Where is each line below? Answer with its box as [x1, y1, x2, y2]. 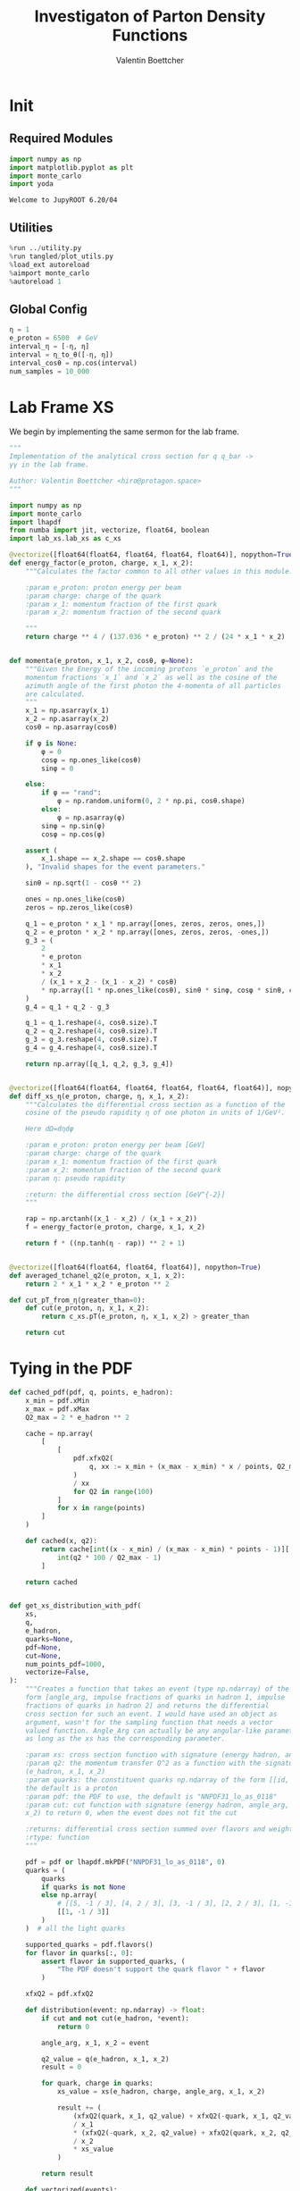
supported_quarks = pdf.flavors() [25, 1940, 154, 1949]
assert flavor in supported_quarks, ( [41, 1957, 186, 1966]
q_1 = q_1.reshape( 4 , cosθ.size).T [25, 1019, 158, 1028]
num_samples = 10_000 [9, 366, 90, 376]
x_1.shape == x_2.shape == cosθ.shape [41, 854, 186, 863]
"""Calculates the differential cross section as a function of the [25, 1100, 286, 1109]
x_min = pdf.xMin [25, 1396, 90, 1405]
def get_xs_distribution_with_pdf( [9, 1601, 142, 1610]
